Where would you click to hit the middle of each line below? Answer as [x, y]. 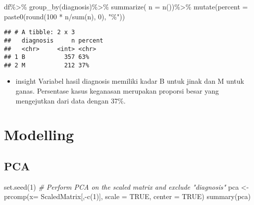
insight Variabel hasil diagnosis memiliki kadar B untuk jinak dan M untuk [130, 81]
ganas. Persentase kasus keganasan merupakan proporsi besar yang [117, 91]
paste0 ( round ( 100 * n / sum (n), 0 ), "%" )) [65, 16]
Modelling [39, 134]
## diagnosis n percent [54, 40]
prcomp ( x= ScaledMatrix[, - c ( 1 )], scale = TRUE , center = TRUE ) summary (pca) [127, 196]
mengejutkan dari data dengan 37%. [71, 100]
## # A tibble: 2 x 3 [40, 32]
